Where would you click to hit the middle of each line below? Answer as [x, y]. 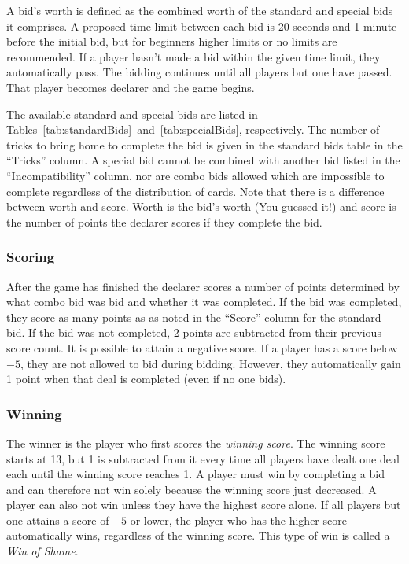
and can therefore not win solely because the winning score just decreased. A [192, 489]
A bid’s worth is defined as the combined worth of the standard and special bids [200, 10]
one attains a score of [58, 520]
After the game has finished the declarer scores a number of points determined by [203, 286]
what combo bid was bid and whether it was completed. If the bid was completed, [204, 302]
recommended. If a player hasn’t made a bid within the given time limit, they [193, 56]
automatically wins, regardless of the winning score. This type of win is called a [198, 535]
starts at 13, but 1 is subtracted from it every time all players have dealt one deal [203, 458]
